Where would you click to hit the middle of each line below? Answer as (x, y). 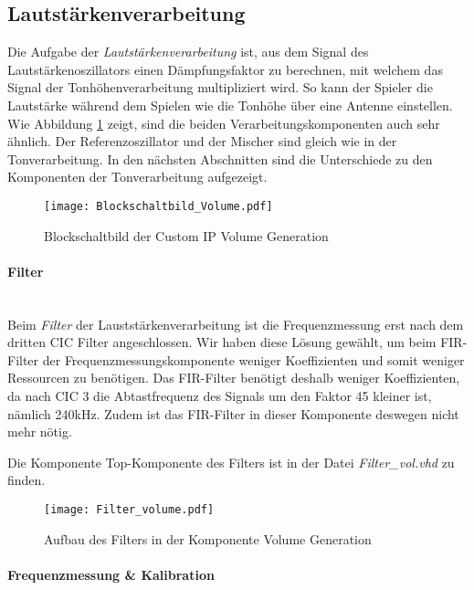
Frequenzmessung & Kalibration (111, 574)
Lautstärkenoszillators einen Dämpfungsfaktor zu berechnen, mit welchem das (225, 69)
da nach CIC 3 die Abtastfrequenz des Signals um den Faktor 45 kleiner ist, (220, 395)
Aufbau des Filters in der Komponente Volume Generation (208, 538)
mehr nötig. (40, 432)
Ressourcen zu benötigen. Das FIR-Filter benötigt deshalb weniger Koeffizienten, (234, 378)
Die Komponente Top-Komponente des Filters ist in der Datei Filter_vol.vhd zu (231, 462)
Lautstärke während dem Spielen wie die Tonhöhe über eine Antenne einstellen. (230, 105)
